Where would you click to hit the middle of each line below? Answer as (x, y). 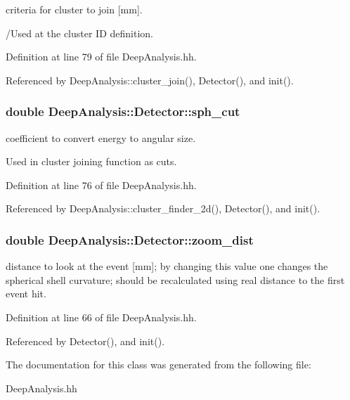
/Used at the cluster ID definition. (79, 33)
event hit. (26, 293)
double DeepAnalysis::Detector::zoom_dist (130, 239)
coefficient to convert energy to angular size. (101, 137)
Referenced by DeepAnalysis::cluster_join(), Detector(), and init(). (150, 80)
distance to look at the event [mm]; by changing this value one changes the (167, 266)
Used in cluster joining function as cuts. (91, 161)
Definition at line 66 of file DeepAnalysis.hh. (101, 317)
